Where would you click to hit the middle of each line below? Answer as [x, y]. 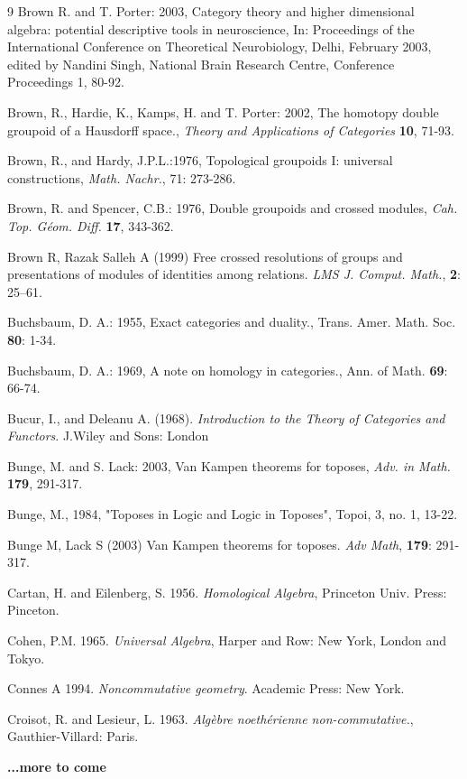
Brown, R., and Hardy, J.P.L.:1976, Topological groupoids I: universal [200, 160]
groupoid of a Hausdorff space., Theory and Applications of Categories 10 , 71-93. [231, 130]
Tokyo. [26, 658]
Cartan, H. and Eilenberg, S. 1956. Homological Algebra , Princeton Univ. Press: [227, 592]
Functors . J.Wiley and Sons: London [108, 436]
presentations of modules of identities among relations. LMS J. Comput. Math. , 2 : [234, 274]
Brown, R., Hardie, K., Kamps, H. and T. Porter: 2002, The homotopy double [223, 111]
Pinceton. [33, 610]
